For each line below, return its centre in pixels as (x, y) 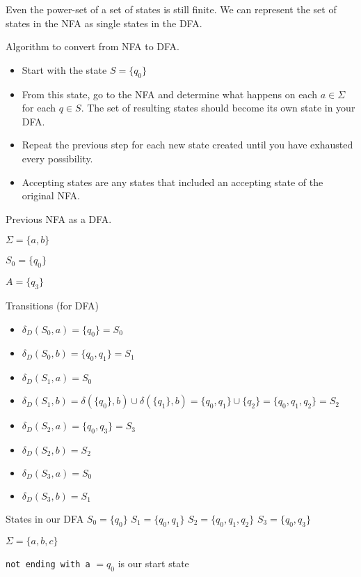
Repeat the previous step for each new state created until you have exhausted (187, 145)
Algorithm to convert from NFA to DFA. (93, 46)
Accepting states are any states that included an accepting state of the (173, 182)
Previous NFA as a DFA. (59, 218)
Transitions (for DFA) (53, 305)
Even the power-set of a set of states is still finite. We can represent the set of (171, 9)
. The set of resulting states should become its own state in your (218, 108)
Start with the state (64, 69)
